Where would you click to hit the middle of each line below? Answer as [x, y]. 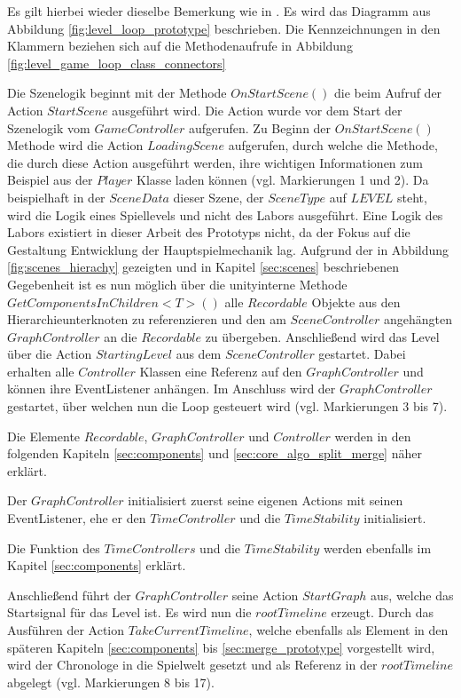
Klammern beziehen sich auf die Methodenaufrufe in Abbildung [180, 46]
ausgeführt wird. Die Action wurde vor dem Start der [257, 110]
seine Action [265, 595]
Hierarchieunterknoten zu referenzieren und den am [147, 319]
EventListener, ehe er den [77, 518]
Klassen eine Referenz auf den [221, 371]
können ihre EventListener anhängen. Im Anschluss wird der [172, 389]
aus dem [199, 354]
